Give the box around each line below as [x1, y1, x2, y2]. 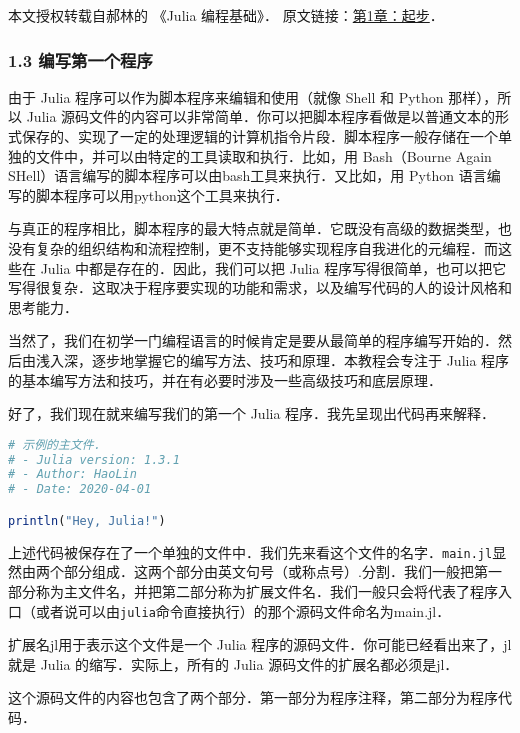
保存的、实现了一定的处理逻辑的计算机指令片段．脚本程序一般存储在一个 [21, 126, 498, 146]
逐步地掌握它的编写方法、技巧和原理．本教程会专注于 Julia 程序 [91, 349, 510, 370]
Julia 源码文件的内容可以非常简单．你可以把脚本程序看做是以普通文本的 [26, 106, 496, 127]
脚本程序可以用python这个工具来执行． [35, 184, 289, 205]
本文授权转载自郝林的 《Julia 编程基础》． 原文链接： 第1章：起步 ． [8, 5, 444, 25]
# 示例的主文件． [8, 437, 106, 452]
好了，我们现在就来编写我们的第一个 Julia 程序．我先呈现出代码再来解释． [8, 403, 496, 424]
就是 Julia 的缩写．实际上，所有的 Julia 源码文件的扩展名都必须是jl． [8, 653, 459, 674]
